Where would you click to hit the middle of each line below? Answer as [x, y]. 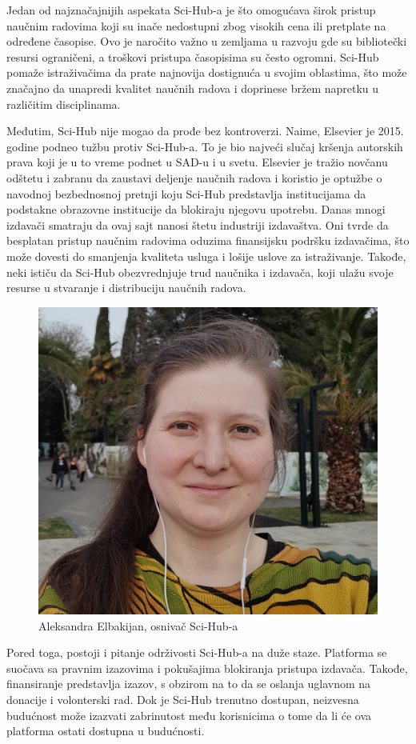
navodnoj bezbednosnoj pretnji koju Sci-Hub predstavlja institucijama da [186, 193]
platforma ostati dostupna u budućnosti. [106, 731]
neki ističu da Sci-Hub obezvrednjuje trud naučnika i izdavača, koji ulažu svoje [200, 272]
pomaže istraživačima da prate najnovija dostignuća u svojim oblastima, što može [207, 72]
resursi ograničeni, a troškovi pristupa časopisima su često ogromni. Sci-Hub [193, 56]
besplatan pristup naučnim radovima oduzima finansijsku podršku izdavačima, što [208, 240]
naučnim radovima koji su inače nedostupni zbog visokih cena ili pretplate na [196, 25]
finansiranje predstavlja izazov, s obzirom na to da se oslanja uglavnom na [189, 684]
